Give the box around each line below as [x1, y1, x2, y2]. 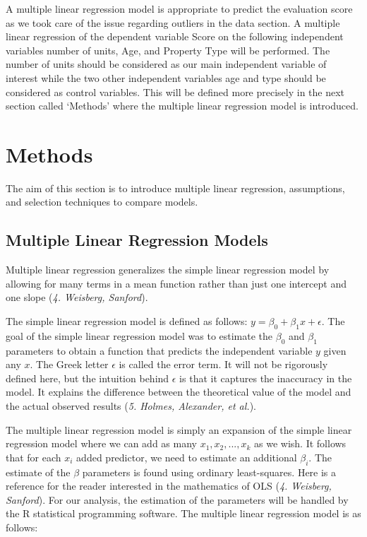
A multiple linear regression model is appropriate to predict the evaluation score [6, 1, 353, 16]
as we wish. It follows [254, 436, 347, 451]
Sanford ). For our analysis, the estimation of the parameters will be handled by [6, 492, 349, 507]
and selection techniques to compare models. [6, 194, 198, 209]
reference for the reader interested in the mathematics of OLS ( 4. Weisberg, [6, 478, 332, 493]
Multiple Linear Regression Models [6, 229, 268, 251]
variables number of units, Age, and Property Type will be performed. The [6, 42, 330, 57]
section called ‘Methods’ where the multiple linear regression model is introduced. [6, 98, 359, 113]
